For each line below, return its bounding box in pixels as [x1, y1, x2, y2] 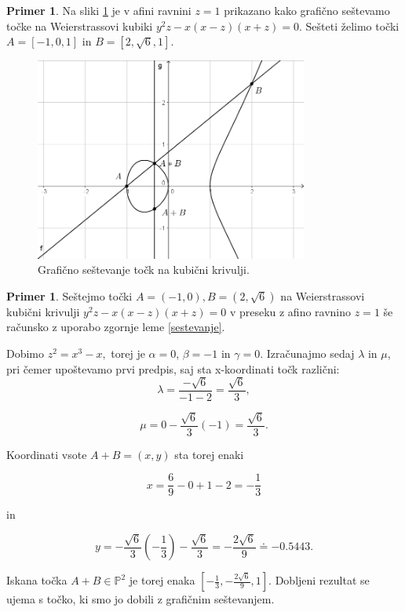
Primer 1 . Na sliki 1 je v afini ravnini [6, 2, 192, 18]
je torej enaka [129, 572, 195, 588]
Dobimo [6, 344, 45, 361]
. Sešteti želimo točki [299, 17, 400, 34]
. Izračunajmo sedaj [260, 344, 355, 361]
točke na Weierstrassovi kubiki [6, 17, 153, 34]
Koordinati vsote [6, 446, 87, 462]
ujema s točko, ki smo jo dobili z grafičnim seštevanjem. [6, 591, 275, 607]
